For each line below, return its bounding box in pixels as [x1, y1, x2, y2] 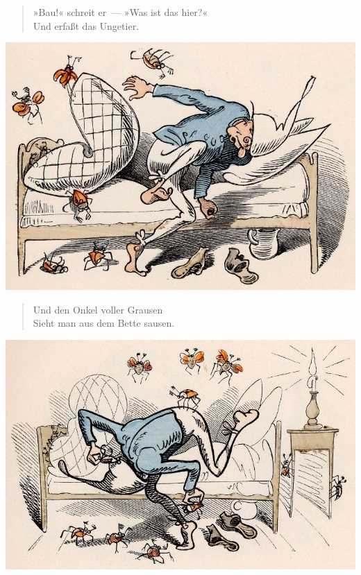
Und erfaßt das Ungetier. [33, 18, 140, 33]
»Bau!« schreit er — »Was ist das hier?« [33, 5, 208, 19]
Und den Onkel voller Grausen [33, 302, 163, 316]
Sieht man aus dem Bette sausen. [33, 316, 175, 330]
